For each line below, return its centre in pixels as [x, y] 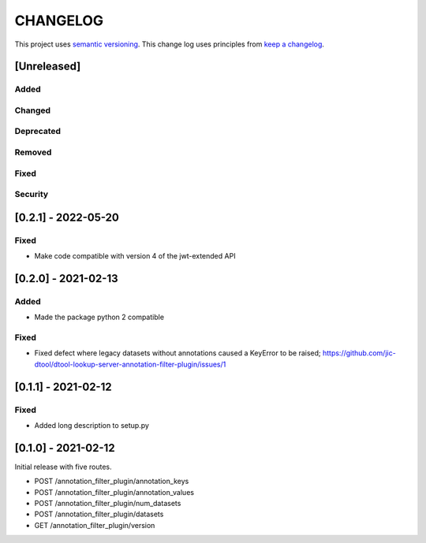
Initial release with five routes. [63, 467]
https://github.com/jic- [359, 353]
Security [32, 195]
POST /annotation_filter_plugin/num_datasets [108, 504]
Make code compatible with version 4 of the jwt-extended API [135, 256]
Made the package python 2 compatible [99, 317]
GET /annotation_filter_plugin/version [95, 525]
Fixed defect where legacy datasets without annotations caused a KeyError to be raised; [177, 353]
